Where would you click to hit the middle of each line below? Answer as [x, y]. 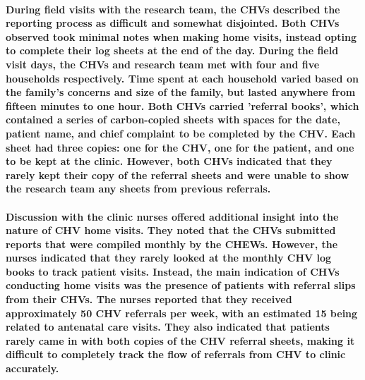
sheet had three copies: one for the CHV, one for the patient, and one [180, 147]
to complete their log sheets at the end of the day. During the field [172, 50]
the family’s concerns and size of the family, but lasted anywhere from [181, 92]
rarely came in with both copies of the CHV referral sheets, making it [180, 340]
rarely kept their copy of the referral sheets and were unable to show [178, 174]
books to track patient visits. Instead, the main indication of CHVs [173, 271]
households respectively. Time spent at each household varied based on [182, 78]
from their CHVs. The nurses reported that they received [149, 299]
